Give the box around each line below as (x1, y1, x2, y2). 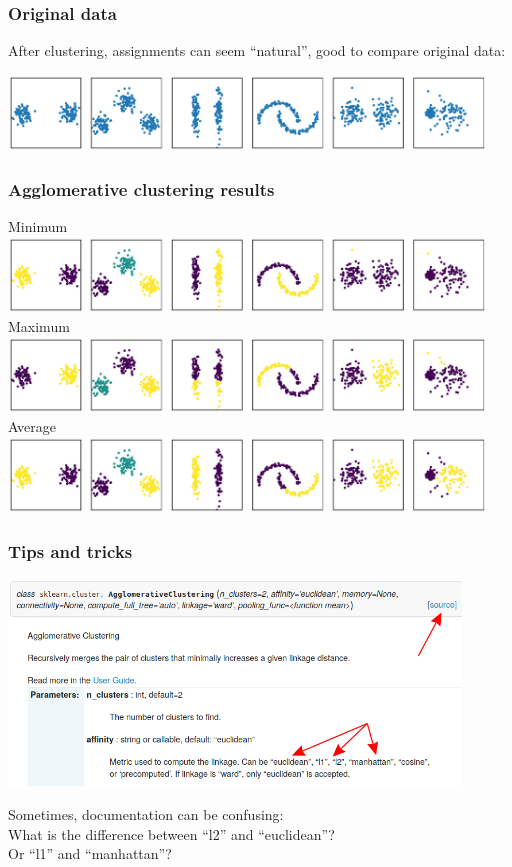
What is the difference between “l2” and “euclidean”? (8, 823, 335, 844)
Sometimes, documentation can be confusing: (8, 803, 284, 824)
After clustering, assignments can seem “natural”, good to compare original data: (8, 40, 506, 61)
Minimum (8, 216, 68, 237)
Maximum (8, 316, 70, 337)
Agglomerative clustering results (8, 177, 275, 202)
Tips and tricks (8, 539, 133, 564)
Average (8, 416, 56, 437)
